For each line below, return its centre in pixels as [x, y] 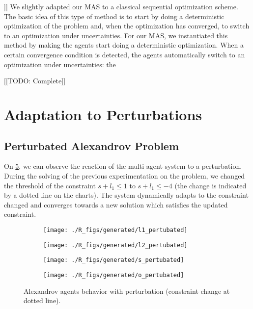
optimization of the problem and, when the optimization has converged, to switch [127, 26]
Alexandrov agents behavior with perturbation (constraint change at [127, 291]
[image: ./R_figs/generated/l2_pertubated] [115, 245]
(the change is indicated [211, 185]
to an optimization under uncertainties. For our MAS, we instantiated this [116, 35]
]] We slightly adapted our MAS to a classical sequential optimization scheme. [121, 6]
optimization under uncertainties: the [60, 64]
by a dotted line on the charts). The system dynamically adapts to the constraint [126, 195]
